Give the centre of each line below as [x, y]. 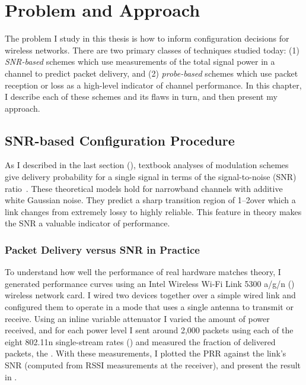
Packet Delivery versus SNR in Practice [102, 249]
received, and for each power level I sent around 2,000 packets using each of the [149, 330]
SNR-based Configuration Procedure [120, 140]
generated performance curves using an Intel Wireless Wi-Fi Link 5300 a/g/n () [150, 283]
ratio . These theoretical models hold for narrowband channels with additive [144, 188]
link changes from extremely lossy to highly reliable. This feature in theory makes [153, 211]
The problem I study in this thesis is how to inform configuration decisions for [147, 38]
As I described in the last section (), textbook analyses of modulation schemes [147, 165]
